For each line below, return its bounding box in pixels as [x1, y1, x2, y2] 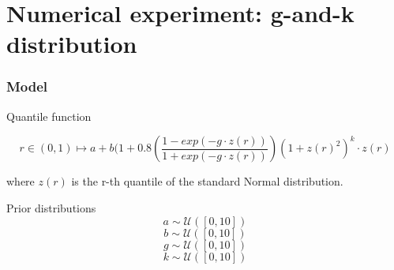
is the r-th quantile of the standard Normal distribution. [71, 173, 343, 189]
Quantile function [6, 107, 92, 124]
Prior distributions [6, 199, 96, 216]
